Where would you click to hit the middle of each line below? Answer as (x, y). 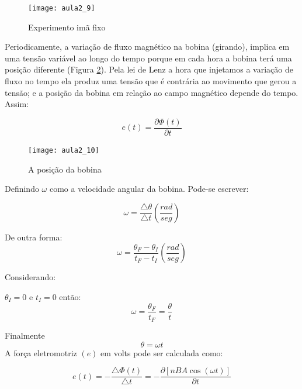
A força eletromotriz (41, 352)
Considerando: (30, 277)
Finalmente (25, 335)
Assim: (17, 104)
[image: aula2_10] (64, 150)
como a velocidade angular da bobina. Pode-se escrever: (149, 189)
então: (70, 296)
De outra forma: (34, 237)
